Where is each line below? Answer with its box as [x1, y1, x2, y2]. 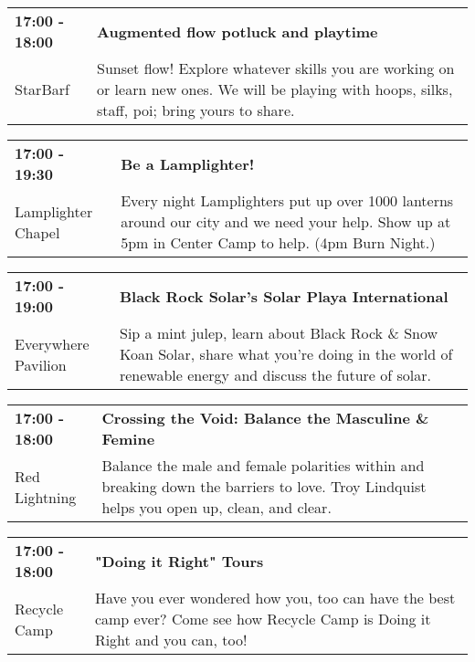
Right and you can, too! [94, 629, 248, 650]
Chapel [15, 221, 60, 243]
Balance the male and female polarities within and [101, 455, 425, 476]
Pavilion [15, 353, 67, 375]
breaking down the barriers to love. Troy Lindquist [101, 476, 427, 497]
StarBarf [15, 79, 69, 100]
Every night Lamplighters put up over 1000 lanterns [121, 190, 454, 211]
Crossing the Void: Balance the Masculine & [101, 407, 429, 428]
